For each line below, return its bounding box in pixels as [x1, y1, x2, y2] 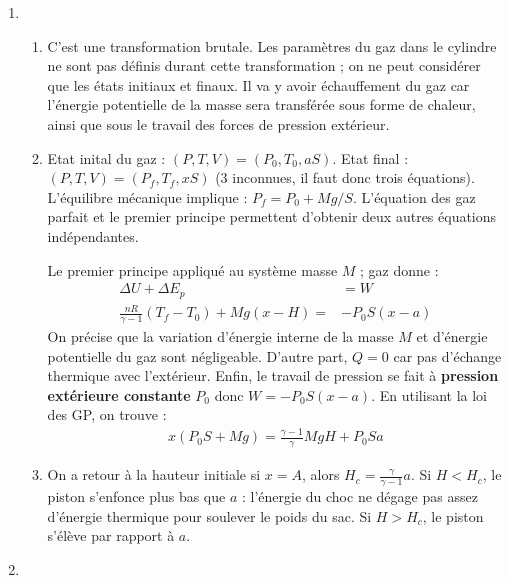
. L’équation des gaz [352, 186, 476, 207]
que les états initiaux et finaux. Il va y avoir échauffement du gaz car [47, 74, 470, 95]
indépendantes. [47, 225, 139, 246]
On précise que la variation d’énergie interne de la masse [47, 325, 394, 346]
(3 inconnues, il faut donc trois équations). [215, 167, 475, 188]
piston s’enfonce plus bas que [47, 485, 226, 506]
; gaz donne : [360, 259, 439, 280]
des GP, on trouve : [47, 404, 167, 425]
